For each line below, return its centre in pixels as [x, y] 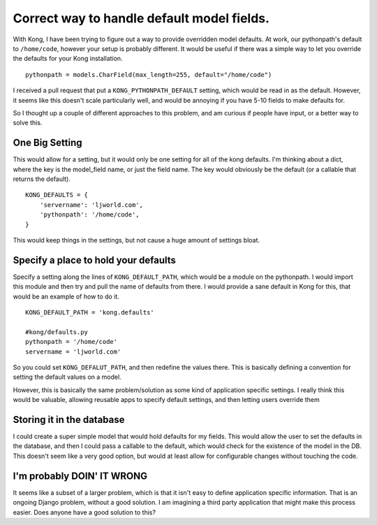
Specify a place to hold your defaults [94, 260]
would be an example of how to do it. [66, 296]
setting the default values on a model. [67, 377]
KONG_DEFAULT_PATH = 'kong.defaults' [90, 312]
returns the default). [42, 179]
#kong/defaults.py [57, 332]
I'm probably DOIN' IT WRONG [80, 476]
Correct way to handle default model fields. [141, 18]
